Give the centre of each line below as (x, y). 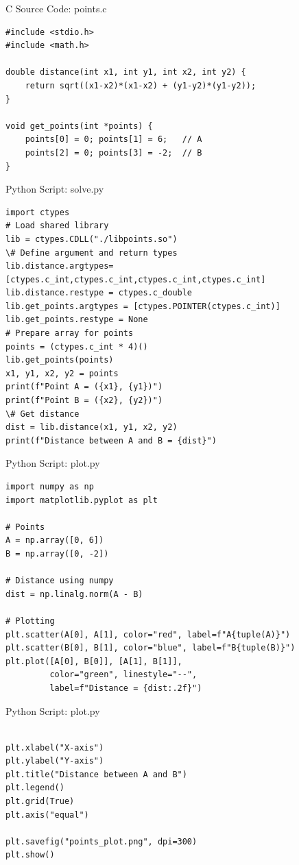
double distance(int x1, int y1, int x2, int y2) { (126, 72)
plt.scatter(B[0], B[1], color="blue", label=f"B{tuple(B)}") (151, 648)
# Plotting (30, 621)
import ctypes (38, 212)
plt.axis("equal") (47, 815)
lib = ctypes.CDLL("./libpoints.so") (92, 239)
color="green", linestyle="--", (123, 675)
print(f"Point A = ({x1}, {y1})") (84, 387)
